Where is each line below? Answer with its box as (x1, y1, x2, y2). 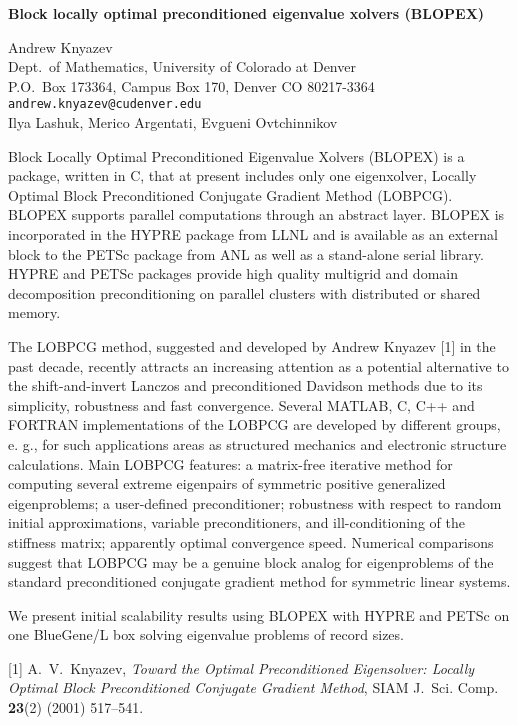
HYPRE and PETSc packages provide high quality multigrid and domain (8, 263, 458, 284)
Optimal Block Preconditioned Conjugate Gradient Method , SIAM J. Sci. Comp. (8, 677, 499, 698)
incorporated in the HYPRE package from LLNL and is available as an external (8, 224, 498, 244)
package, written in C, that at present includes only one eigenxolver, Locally (8, 165, 477, 186)
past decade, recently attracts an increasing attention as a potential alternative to (8, 355, 509, 376)
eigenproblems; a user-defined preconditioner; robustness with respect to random (8, 492, 502, 513)
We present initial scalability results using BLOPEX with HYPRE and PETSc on (8, 604, 510, 625)
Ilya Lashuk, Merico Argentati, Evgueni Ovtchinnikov (8, 112, 338, 133)
